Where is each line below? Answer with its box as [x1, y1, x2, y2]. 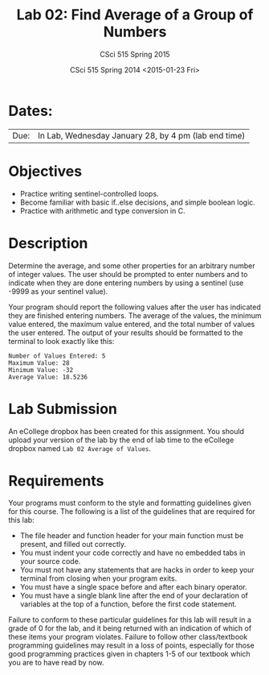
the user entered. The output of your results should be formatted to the [8, 328, 243, 337]
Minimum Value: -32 [8, 366, 74, 374]
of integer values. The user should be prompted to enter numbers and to [8, 269, 248, 279]
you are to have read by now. [8, 658, 104, 668]
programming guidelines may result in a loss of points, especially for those [8, 640, 255, 650]
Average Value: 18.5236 [8, 373, 88, 381]
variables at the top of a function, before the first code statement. [19, 599, 237, 609]
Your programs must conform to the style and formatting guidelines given [8, 498, 251, 508]
